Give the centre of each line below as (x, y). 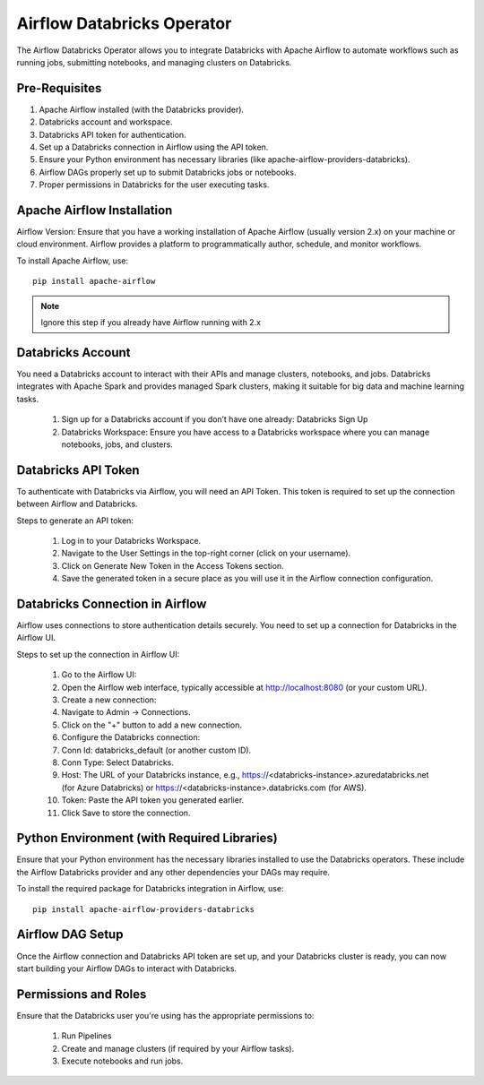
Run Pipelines (86, 1036)
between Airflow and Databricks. (77, 504)
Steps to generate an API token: (75, 521)
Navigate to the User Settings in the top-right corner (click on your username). (206, 553)
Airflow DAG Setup (70, 935)
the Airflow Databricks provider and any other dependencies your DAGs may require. (173, 872)
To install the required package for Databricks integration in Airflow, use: (150, 889)
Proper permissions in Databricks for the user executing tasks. (154, 185)
